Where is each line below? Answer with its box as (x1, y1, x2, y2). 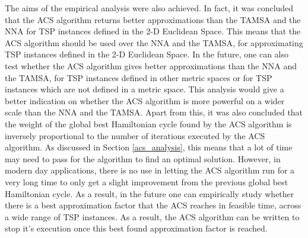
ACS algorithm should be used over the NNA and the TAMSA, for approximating (5, 36, 303, 49)
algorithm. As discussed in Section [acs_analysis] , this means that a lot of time (5, 141, 293, 153)
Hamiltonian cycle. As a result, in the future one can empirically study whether (5, 187, 294, 200)
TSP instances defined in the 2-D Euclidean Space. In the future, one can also (5, 48, 289, 60)
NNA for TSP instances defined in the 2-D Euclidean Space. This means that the (5, 25, 301, 37)
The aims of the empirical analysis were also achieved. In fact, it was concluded (5, 2, 294, 14)
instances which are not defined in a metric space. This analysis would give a (5, 83, 284, 95)
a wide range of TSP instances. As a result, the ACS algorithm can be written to (5, 210, 300, 223)
